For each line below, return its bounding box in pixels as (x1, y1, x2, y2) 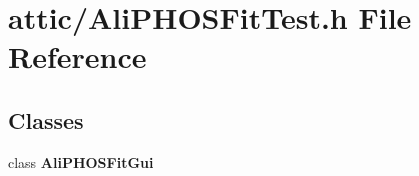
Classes (8, 104, 84, 135)
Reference (8, 36, 147, 77)
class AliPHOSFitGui (8, 151, 154, 172)
